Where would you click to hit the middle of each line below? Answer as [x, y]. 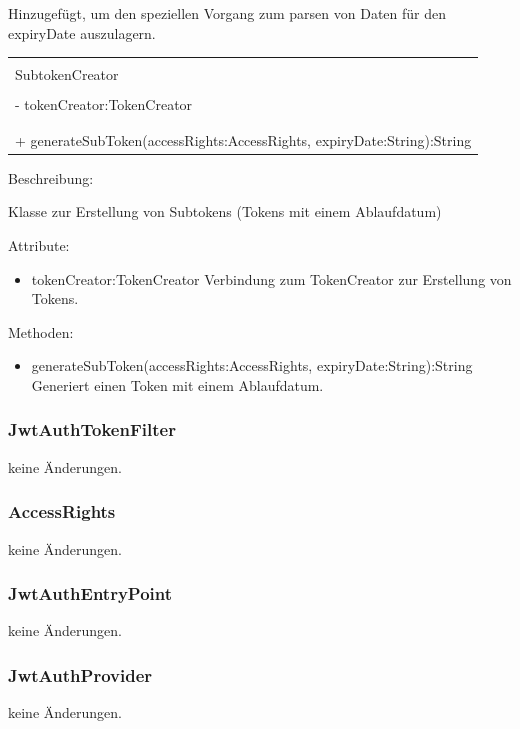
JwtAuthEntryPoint [90, 593]
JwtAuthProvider [80, 674]
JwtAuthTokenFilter [92, 429]
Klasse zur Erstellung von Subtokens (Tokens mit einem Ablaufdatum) [225, 211]
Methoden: [41, 331]
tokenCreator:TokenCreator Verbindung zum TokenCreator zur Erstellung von [271, 278]
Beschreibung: [51, 177]
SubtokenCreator [67, 74]
